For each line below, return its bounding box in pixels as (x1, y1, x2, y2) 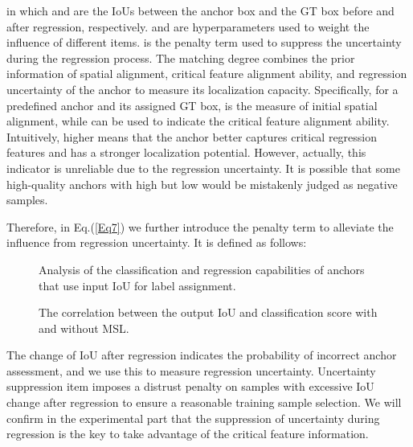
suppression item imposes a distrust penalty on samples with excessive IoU (6, 378, 374, 395)
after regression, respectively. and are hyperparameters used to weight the (6, 18, 370, 35)
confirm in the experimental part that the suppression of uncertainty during (6, 409, 380, 426)
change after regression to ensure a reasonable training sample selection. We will (6, 394, 402, 411)
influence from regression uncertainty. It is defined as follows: (6, 234, 307, 251)
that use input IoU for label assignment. (39, 277, 236, 293)
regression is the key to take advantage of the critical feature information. (6, 425, 369, 442)
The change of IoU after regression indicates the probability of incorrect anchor (6, 347, 397, 363)
